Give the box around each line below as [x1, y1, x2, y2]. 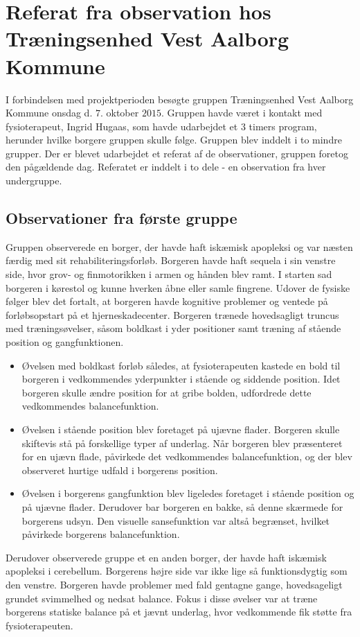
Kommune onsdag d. [6, 105, 93, 120]
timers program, [249, 119, 317, 133]
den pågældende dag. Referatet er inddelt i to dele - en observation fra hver [6, 159, 326, 174]
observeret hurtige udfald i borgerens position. [21, 462, 218, 477]
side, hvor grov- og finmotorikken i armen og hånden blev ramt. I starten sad [6, 267, 332, 281]
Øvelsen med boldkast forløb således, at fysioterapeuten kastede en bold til [21, 358, 341, 372]
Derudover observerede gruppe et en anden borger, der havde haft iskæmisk [6, 550, 327, 564]
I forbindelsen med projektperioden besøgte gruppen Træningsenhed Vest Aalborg [6, 91, 354, 106]
